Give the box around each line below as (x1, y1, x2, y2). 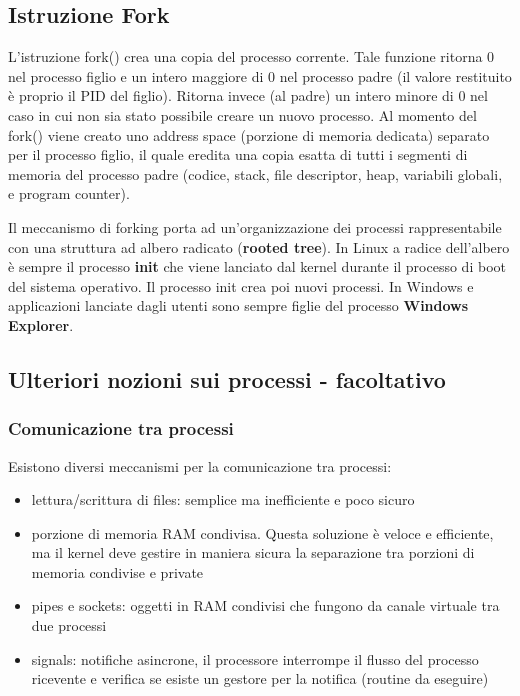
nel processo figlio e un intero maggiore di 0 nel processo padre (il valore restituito (8, 65, 512, 86)
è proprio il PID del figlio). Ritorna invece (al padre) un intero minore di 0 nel (8, 85, 488, 106)
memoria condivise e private (31, 561, 204, 582)
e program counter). (8, 183, 130, 204)
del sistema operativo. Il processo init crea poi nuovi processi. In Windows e (8, 275, 474, 296)
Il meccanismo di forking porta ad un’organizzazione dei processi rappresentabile (8, 216, 502, 237)
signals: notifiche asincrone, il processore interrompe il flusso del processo (31, 648, 479, 669)
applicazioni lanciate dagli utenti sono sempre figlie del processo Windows (8, 295, 469, 316)
